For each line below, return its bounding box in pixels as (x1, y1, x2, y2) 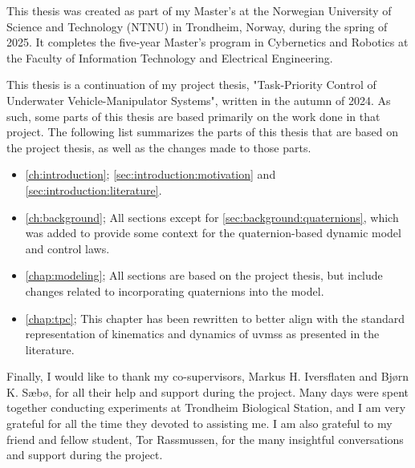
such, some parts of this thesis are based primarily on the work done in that (6, 107, 380, 124)
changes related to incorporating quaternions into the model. (25, 282, 324, 299)
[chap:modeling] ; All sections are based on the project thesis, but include (25, 267, 383, 284)
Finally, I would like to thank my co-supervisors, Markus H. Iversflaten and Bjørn (6, 368, 409, 385)
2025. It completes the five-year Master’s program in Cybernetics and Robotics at (6, 34, 409, 50)
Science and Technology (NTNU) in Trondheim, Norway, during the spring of (6, 18, 388, 34)
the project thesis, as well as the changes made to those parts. (6, 139, 311, 155)
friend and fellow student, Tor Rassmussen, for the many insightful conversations (6, 430, 404, 447)
